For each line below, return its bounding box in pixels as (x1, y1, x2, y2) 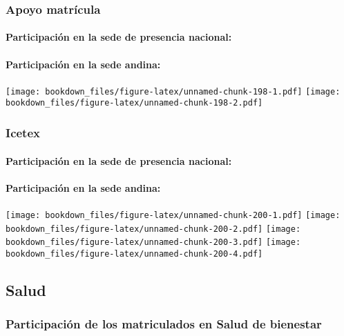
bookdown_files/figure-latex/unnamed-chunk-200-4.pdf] (6, 248, 263, 259)
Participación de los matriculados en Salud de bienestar (6, 315, 322, 333)
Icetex (6, 124, 40, 141)
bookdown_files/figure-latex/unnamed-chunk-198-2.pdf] (6, 98, 263, 108)
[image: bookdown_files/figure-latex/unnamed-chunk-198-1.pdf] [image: (6, 86, 341, 97)
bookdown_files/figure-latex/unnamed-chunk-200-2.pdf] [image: (6, 224, 301, 234)
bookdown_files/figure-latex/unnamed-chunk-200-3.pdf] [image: (6, 237, 301, 248)
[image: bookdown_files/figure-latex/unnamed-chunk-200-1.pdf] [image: (6, 210, 341, 220)
